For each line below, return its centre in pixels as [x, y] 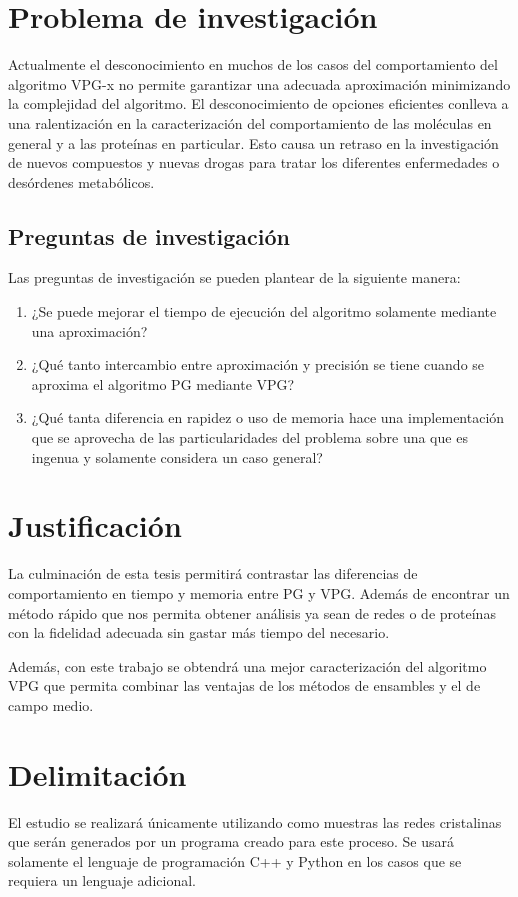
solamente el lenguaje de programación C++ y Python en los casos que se [235, 860]
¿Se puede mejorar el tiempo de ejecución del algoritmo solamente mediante [264, 311]
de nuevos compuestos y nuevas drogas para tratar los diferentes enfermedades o [254, 162]
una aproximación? [89, 330]
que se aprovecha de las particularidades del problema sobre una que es [249, 437]
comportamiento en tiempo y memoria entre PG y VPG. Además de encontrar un [259, 592]
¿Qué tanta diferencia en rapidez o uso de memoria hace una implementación [268, 417]
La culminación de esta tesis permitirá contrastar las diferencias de [213, 573]
